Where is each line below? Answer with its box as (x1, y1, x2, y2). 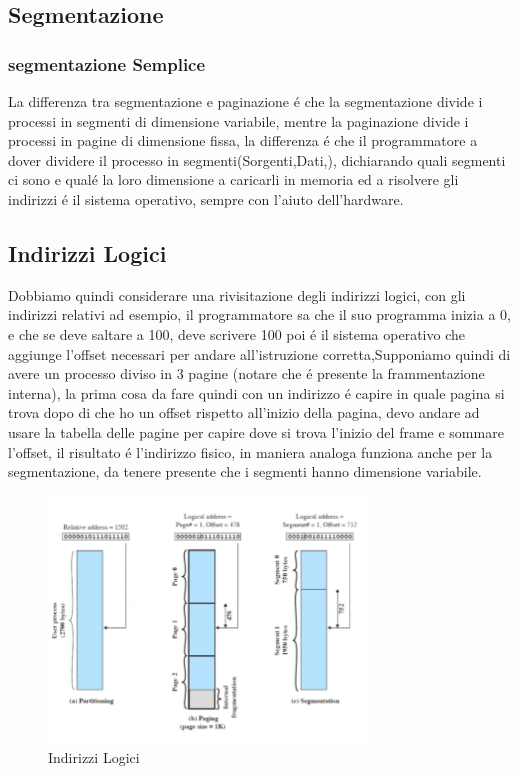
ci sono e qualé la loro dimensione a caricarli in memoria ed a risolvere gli (8, 169, 459, 190)
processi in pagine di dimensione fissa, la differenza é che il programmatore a (8, 130, 478, 151)
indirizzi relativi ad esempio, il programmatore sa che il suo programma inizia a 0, (8, 304, 511, 325)
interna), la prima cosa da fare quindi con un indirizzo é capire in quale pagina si (8, 382, 505, 403)
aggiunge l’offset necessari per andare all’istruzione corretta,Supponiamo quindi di (8, 343, 511, 364)
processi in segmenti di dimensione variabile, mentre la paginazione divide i (8, 110, 469, 131)
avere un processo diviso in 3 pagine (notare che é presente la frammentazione (8, 363, 485, 384)
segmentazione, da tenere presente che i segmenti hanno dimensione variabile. (8, 461, 482, 482)
